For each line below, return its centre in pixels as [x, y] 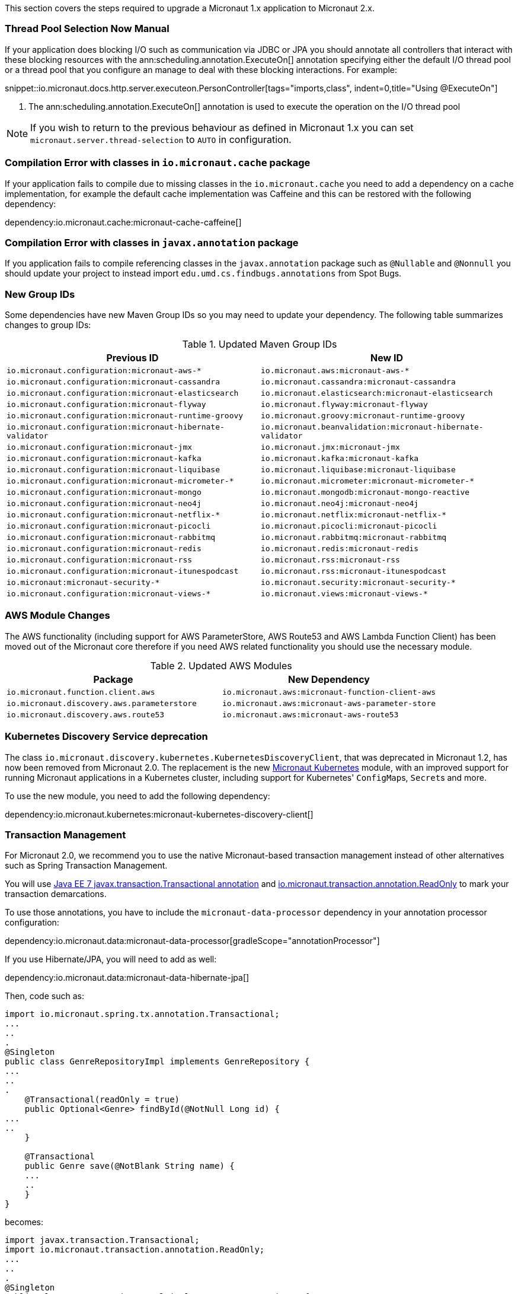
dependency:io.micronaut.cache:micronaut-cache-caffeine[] [123, 222]
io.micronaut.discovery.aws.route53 [86, 714]
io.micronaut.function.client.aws [81, 692]
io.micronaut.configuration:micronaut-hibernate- [116, 427]
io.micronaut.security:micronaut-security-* [358, 582]
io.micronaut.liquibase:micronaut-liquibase [358, 470]
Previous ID [132, 358]
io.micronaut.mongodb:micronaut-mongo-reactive [365, 492]
